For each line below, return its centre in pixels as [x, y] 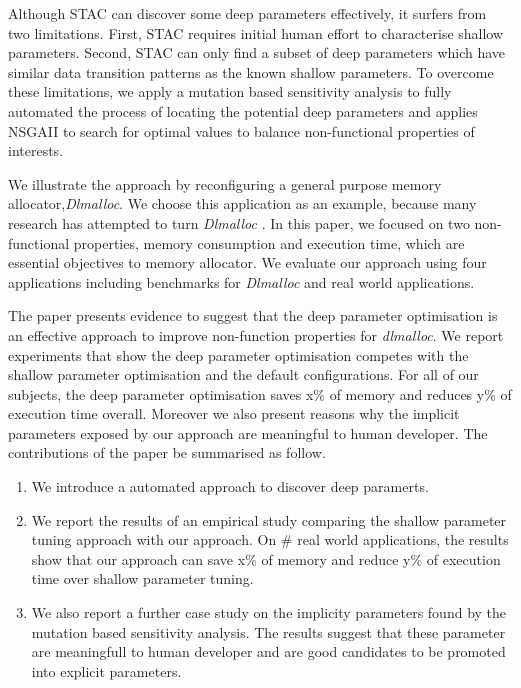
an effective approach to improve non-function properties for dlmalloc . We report [256, 334]
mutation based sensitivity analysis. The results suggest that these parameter [268, 631]
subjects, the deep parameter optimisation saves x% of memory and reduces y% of [260, 393]
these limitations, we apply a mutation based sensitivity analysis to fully [230, 91]
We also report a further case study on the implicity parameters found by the [269, 612]
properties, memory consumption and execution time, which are [269, 242]
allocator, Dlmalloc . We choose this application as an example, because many [242, 203]
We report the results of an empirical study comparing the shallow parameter [269, 519]
